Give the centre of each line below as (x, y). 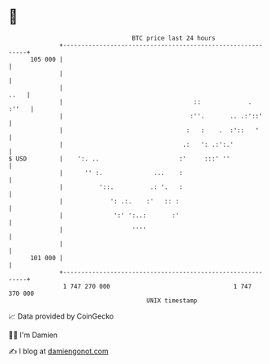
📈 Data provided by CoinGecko (61, 316)
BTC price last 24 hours (174, 38)
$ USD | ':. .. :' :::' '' (119, 158)
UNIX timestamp (172, 300)
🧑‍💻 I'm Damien (33, 335)
